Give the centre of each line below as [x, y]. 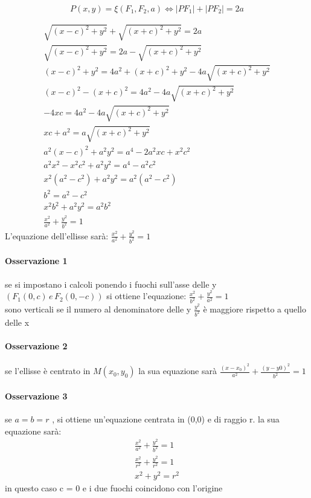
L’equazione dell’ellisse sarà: [57, 235]
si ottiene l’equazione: [146, 296]
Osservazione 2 [36, 346]
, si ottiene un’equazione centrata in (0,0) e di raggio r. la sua [166, 419]
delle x [17, 322]
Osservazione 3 [36, 396]
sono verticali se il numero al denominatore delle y [98, 309]
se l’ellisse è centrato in [48, 371]
